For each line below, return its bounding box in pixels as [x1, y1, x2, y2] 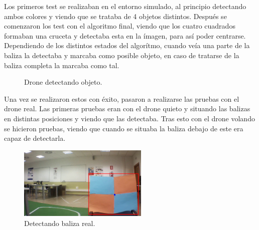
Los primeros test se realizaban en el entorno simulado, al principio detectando [4, 1, 246, 11]
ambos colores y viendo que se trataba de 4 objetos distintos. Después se [4, 11, 227, 21]
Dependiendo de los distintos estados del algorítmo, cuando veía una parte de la [4, 40, 250, 51]
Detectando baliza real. [24, 217, 95, 228]
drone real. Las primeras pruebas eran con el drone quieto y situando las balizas [4, 103, 250, 114]
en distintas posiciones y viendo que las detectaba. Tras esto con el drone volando [4, 113, 255, 123]
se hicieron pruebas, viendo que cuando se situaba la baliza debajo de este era [4, 123, 243, 133]
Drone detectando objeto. [24, 77, 102, 87]
